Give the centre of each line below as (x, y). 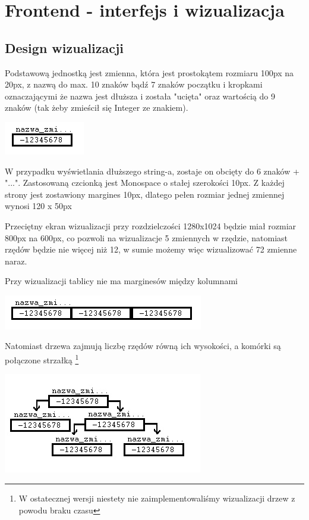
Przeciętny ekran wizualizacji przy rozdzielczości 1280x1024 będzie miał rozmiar (151, 225)
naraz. (16, 261)
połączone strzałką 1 (42, 359)
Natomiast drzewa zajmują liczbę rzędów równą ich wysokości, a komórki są (143, 346)
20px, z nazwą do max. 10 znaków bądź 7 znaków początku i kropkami (134, 84)
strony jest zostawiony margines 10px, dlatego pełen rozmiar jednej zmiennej (145, 194)
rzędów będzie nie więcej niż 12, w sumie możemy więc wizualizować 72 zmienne (151, 249)
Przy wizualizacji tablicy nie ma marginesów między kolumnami (121, 281)
